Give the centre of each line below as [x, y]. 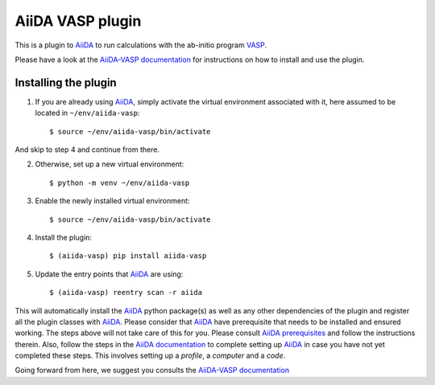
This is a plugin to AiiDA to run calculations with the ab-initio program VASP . [141, 45]
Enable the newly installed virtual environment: [112, 201]
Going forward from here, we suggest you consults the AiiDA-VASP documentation [152, 371]
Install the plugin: [64, 237]
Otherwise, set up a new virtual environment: [110, 164]
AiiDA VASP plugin [78, 21]
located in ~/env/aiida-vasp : [87, 113]
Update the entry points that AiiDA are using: [109, 274]
